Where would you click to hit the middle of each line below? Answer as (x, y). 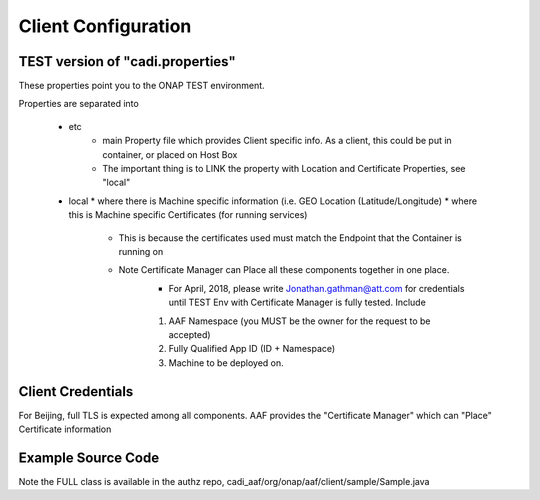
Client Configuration (105, 26)
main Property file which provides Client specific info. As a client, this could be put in (277, 141)
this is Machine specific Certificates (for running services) (188, 215)
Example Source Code (89, 457)
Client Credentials (76, 391)
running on (141, 251)
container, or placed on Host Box (170, 154)
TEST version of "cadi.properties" (127, 61)
